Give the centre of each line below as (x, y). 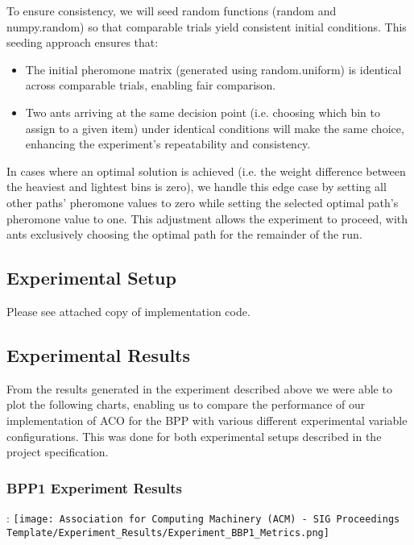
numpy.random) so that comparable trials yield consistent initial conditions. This (207, 26)
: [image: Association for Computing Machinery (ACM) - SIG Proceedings (203, 517)
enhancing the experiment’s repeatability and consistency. (168, 144)
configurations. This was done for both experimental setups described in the (194, 436)
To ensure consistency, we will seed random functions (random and (172, 10)
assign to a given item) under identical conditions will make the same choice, (215, 128)
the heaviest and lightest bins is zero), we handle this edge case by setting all (197, 187)
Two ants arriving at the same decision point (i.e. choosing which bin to (203, 112)
